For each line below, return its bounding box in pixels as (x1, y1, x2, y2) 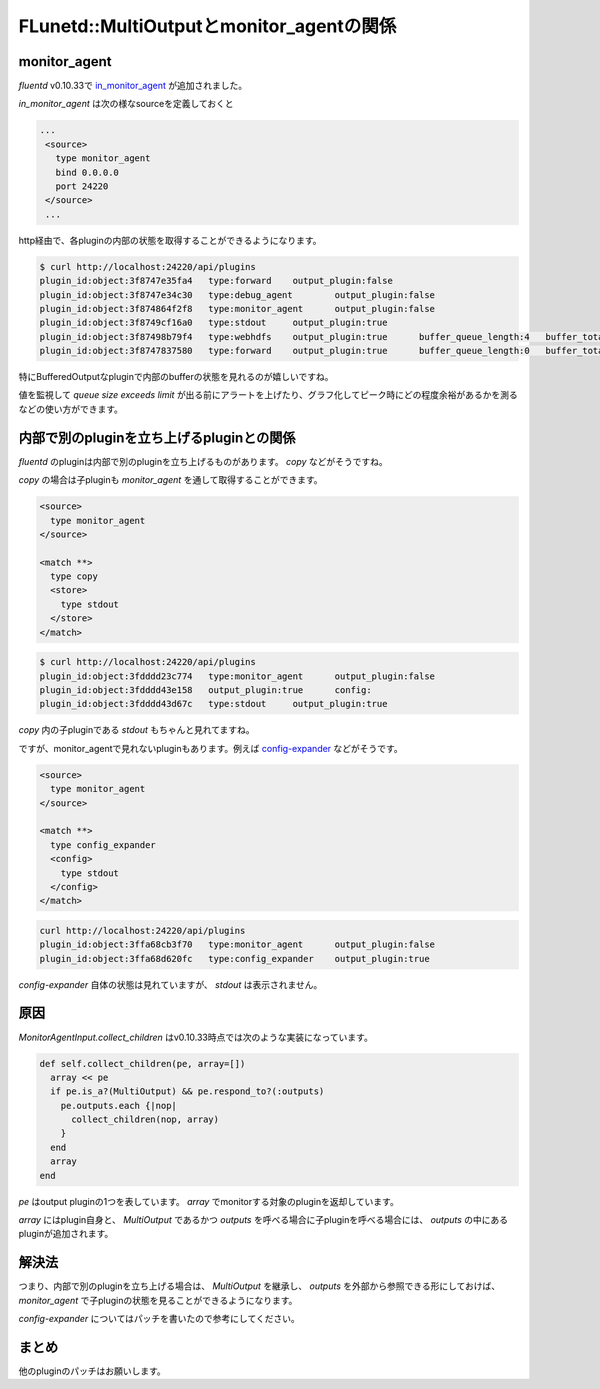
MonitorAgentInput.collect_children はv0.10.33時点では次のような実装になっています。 (18, 1031, 374, 1043)
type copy (50, 571, 99, 582)
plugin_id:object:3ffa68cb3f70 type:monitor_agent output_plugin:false (39, 939, 435, 950)
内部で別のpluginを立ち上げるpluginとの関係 (18, 429, 296, 446)
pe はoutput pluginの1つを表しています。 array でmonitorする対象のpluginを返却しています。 (18, 1195, 399, 1207)
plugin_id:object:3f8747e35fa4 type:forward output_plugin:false (39, 275, 394, 287)
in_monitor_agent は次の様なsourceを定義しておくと (18, 98, 234, 110)
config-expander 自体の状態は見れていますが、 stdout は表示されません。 (18, 978, 323, 990)
